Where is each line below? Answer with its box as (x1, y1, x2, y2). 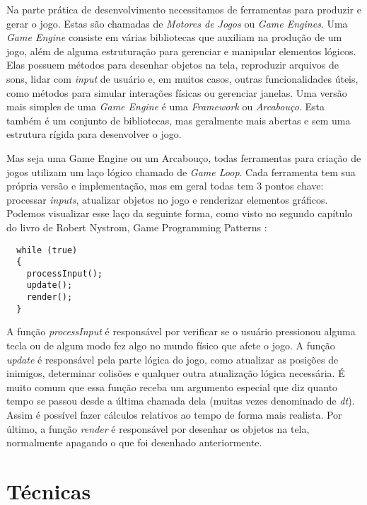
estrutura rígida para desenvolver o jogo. (6, 127, 182, 141)
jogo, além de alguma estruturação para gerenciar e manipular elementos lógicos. (6, 43, 356, 58)
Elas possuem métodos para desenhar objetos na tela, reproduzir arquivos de (6, 57, 339, 72)
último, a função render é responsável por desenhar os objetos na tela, (6, 421, 310, 436)
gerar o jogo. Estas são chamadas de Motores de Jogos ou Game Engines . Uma (6, 16, 348, 30)
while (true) (16, 245, 78, 255)
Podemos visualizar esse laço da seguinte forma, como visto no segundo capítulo (6, 206, 353, 221)
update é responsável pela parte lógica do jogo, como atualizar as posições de (6, 352, 339, 366)
